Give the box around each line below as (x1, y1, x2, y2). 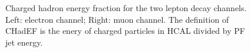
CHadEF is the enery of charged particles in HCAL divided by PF (5, 25, 245, 37)
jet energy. (5, 36, 43, 48)
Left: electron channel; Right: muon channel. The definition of (5, 13, 229, 25)
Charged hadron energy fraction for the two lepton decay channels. (5, 2, 247, 13)
